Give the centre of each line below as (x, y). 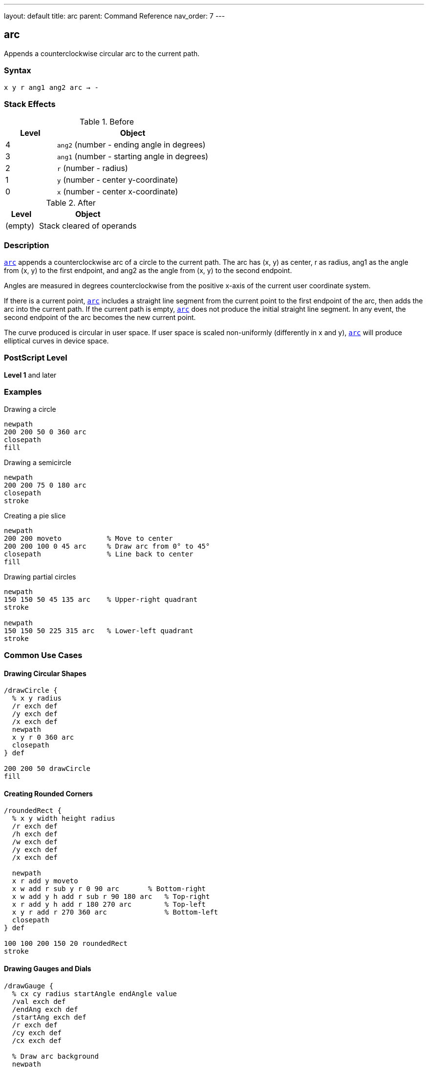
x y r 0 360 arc (43, 737)
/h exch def (35, 834)
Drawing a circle (30, 409)
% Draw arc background (55, 1056)
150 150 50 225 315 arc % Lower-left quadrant (99, 630)
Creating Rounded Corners (48, 793)
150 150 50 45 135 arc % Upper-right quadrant (101, 599)
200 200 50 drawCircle (47, 769)
